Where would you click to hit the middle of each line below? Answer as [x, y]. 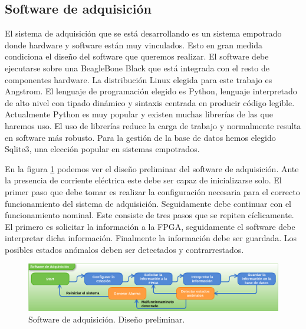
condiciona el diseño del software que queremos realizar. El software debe [137, 56]
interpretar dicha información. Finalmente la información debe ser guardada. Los [151, 238]
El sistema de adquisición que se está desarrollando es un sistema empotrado [143, 33]
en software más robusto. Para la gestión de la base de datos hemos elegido [140, 137]
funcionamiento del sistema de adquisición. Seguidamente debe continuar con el [148, 203]
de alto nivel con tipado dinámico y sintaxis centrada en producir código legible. [150, 102]
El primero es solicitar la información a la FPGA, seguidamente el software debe [150, 226]
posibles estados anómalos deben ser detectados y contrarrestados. [124, 249]
